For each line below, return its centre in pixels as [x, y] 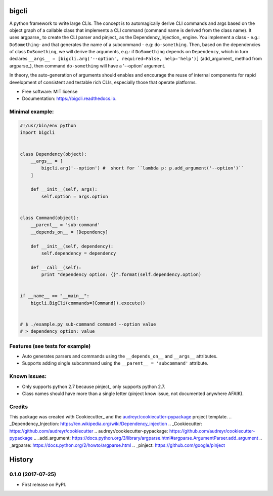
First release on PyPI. [44, 484]
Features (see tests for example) [50, 346]
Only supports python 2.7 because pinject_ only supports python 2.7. [94, 386]
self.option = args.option [75, 196]
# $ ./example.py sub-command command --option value [88, 324]
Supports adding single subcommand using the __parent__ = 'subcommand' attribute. [115, 363]
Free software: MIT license [50, 92]
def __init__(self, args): [64, 189]
